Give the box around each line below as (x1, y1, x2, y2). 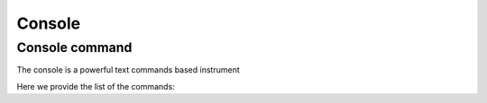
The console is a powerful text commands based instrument (16, 64, 240, 75)
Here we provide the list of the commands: (16, 81, 175, 91)
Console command (16, 39, 133, 56)
